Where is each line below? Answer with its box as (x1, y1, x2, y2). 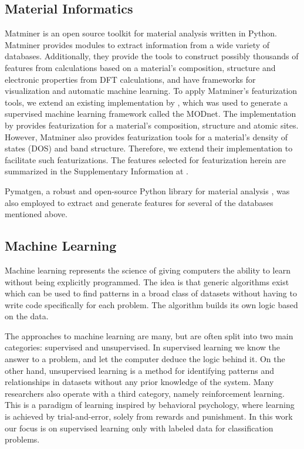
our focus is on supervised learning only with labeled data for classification (5, 421, 273, 434)
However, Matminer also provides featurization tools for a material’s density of (5, 130, 288, 143)
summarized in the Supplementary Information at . (5, 165, 188, 177)
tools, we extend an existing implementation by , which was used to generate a (5, 96, 288, 108)
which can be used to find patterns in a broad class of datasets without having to (5, 287, 297, 299)
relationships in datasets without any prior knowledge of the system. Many (5, 376, 274, 388)
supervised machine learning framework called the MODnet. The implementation (5, 107, 296, 120)
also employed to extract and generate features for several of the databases (5, 196, 273, 208)
